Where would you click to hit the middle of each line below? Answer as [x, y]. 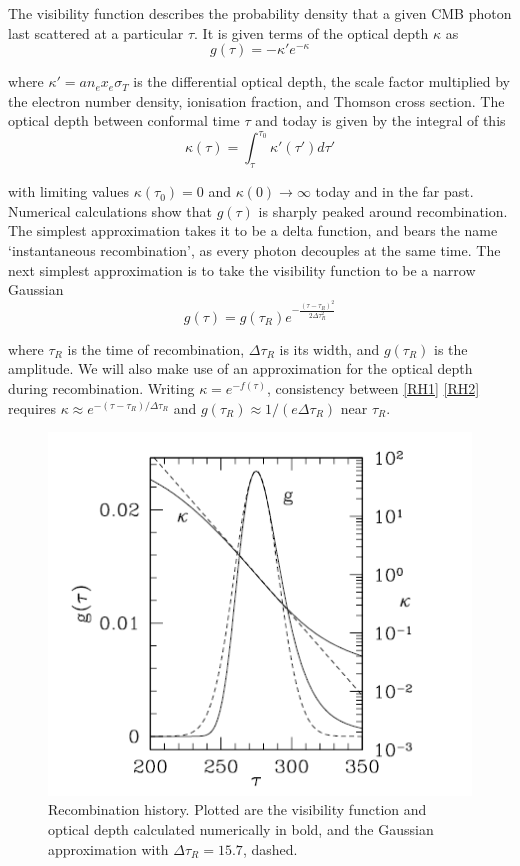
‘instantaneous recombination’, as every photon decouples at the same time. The [254, 250]
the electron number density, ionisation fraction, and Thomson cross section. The [256, 100]
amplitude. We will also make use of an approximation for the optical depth [240, 368]
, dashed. [270, 848]
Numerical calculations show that [110, 210]
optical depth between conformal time [124, 120]
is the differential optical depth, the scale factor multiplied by [321, 81]
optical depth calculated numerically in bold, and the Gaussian [241, 828]
